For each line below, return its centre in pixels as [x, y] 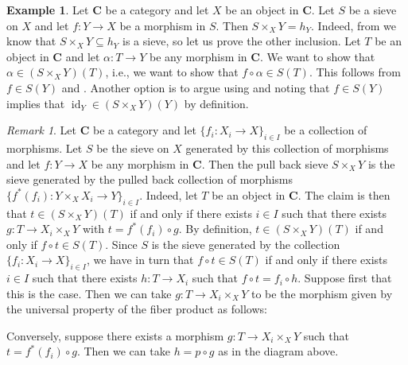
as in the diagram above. [278, 351]
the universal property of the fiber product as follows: [137, 309]
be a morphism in [163, 25]
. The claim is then [344, 194]
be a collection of [326, 130]
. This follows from [355, 72]
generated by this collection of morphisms [287, 148]
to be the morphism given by [322, 293]
